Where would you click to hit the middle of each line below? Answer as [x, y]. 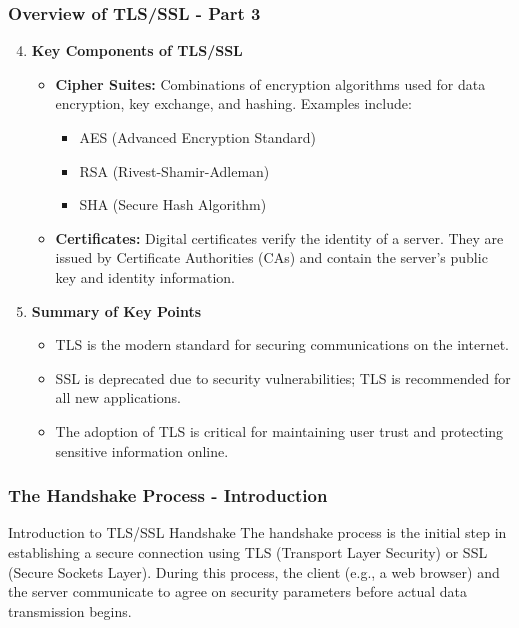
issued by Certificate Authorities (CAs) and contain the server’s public [271, 257]
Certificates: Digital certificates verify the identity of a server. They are [279, 237]
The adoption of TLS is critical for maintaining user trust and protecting [279, 430]
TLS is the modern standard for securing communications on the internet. [282, 344]
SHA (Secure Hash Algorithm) [173, 204]
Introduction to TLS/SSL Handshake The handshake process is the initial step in [257, 532]
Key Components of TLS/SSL [137, 50]
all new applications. [118, 397]
